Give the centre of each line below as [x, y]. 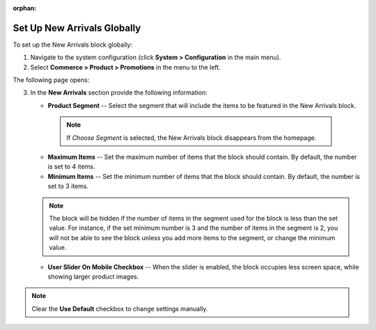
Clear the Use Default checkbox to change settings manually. [120, 308]
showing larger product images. [93, 276]
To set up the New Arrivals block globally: [72, 45]
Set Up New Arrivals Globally [77, 28]
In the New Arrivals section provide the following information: [119, 93]
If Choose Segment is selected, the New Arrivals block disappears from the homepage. [191, 137]
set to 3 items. [68, 186]
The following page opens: [51, 80]
